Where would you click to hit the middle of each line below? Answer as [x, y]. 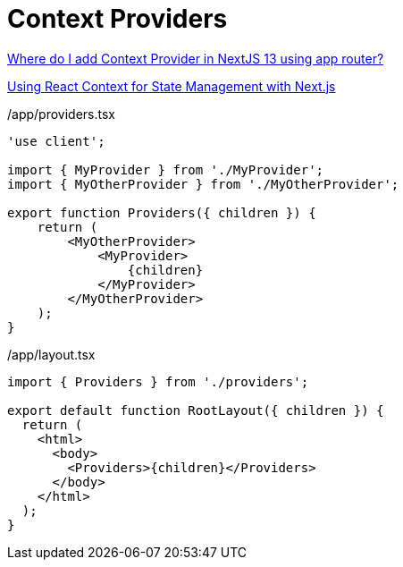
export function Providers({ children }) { [162, 212]
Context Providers [118, 19]
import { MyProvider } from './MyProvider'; [166, 169]
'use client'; [56, 141]
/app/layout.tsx [51, 354]
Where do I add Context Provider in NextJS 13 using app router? [196, 58]
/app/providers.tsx [61, 114]
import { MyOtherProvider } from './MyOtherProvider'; [203, 184]
